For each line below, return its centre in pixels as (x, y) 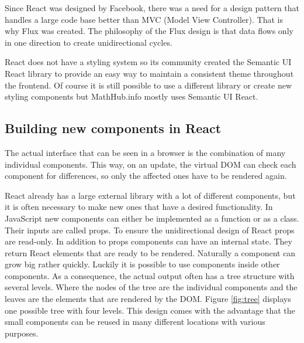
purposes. (22, 333)
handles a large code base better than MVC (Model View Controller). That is (144, 19)
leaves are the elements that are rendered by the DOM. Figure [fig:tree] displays (148, 299)
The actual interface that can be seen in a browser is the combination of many (145, 152)
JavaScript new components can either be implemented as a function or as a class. (152, 218)
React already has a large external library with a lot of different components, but (150, 195)
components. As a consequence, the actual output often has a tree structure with (150, 275)
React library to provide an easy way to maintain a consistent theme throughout (149, 73)
